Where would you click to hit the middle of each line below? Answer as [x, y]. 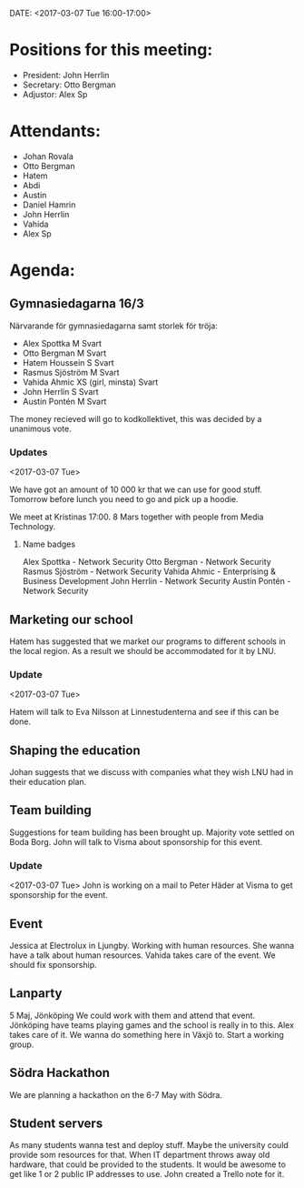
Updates [29, 452]
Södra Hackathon [60, 1073]
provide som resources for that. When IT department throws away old [140, 1155]
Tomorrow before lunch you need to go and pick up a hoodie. [124, 499]
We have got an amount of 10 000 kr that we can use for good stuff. [136, 489]
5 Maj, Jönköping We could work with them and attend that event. [132, 1015]
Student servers [56, 1124]
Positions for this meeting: [111, 50]
